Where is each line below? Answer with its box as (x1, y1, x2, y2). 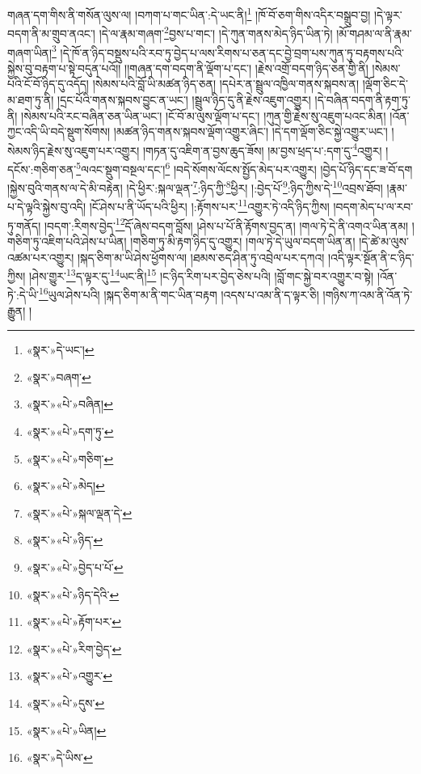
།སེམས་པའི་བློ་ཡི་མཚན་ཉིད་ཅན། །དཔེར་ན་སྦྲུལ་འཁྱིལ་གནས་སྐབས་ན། (92, 75, 360, 92)
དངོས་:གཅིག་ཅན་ (7, 160, 77, 177)
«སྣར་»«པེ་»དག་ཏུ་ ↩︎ (26, 423, 114, 440)
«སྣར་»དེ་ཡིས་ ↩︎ (26, 749, 93, 766)
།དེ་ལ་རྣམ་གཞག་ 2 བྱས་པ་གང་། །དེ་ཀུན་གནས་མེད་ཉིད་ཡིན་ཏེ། (99, 23, 333, 41)
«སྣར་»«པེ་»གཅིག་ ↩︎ (26, 450, 114, 467)
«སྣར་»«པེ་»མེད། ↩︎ (26, 477, 105, 494)
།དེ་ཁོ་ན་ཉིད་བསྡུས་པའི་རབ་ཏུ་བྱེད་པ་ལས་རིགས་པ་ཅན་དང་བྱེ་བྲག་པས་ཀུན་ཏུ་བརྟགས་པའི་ (60, 44, 404, 61)
